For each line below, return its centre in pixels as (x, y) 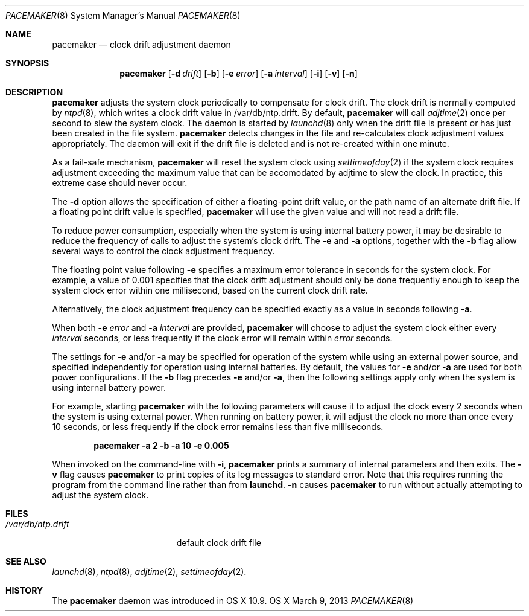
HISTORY (24, 590)
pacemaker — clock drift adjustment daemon (141, 44)
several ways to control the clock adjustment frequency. (163, 251)
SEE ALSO (26, 561)
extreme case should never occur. (120, 183)
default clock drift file (219, 543)
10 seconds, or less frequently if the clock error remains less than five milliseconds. (218, 427)
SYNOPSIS (27, 63)
